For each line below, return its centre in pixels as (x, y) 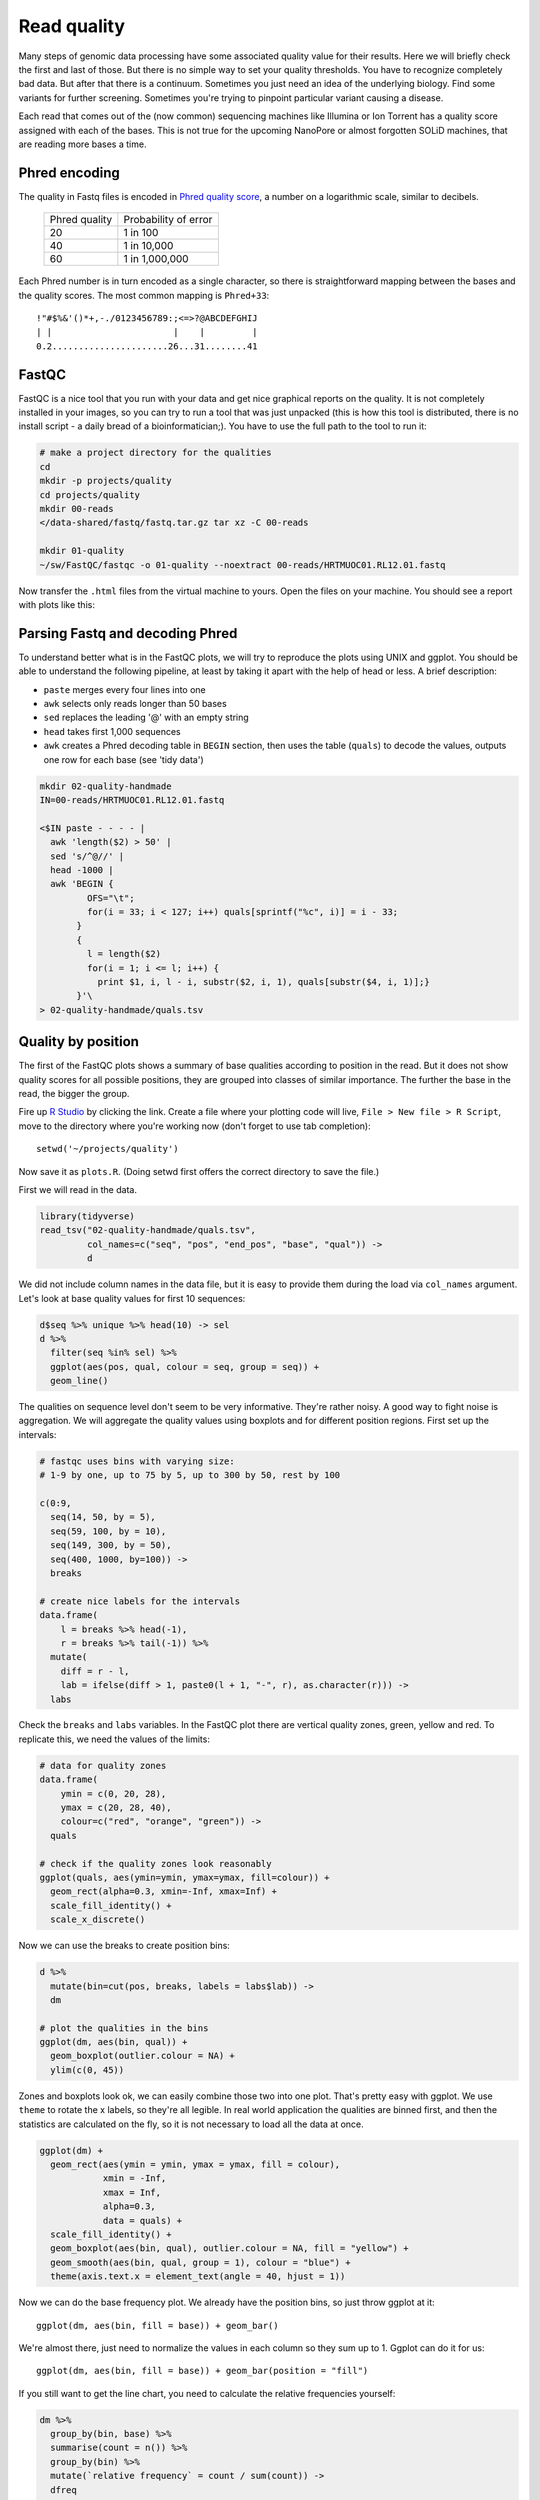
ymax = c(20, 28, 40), (116, 1808)
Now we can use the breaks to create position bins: (124, 1946)
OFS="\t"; (110, 898)
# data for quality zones (103, 1765)
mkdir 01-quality (82, 551)
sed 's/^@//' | (87, 856)
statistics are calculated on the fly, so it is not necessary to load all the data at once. (191, 2124)
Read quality (71, 26)
